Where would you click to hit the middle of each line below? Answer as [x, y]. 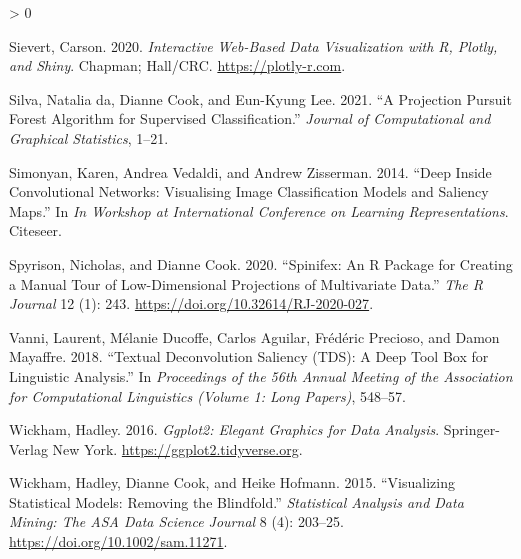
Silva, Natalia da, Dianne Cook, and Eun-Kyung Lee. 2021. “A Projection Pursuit [260, 98]
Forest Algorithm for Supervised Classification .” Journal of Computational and [250, 118]
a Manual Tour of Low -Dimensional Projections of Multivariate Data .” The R [246, 283]
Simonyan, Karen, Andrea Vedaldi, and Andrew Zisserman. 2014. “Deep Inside [250, 171]
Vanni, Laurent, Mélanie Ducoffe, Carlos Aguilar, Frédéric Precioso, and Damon [254, 336]
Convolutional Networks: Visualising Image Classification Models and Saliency [249, 191]
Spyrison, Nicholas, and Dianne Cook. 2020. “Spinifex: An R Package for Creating [261, 263]
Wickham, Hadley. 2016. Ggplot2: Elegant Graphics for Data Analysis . [224, 429]
